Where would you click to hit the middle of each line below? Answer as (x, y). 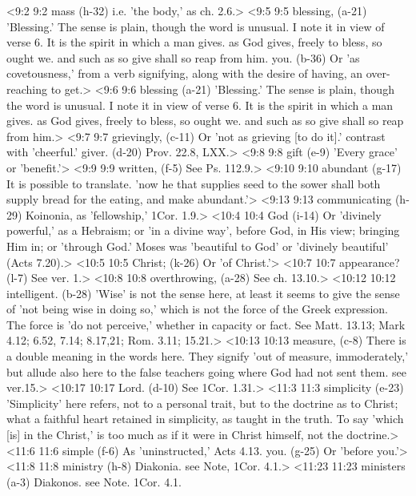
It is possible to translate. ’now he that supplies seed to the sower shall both (194, 183)
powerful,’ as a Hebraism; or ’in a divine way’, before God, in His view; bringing (203, 230)
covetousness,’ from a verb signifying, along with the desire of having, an (185, 73)
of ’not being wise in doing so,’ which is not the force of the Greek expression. (197, 309)
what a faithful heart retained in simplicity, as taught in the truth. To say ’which (205, 419)
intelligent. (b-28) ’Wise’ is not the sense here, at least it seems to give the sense (203, 293)
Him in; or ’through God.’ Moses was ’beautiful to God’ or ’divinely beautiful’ (198, 246)
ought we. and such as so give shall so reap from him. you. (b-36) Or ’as (183, 57)
